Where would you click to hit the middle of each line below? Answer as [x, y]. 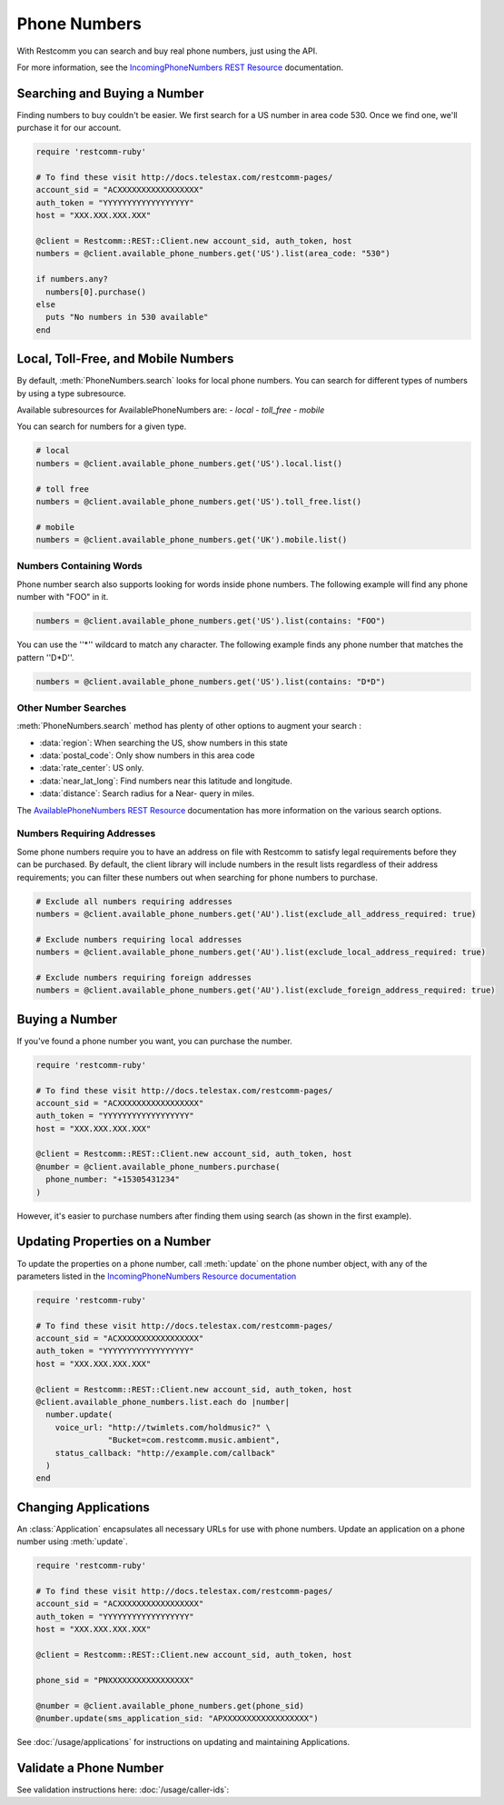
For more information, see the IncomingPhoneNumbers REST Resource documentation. [180, 67]
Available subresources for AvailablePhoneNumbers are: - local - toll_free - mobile [171, 410]
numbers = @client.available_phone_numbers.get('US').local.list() [189, 463]
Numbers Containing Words [79, 566]
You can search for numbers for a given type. [102, 426]
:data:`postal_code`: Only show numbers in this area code [147, 755]
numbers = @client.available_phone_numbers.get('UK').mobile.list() [192, 540]
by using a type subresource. [71, 393]
